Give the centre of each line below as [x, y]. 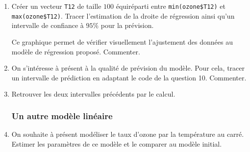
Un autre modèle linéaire [62, 115]
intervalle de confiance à [48, 25]
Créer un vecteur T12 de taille [56, 6]
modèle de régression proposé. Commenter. [76, 51]
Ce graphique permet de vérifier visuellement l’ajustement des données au [122, 41]
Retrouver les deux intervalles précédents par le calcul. [93, 94]
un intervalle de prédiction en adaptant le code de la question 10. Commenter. [129, 77]
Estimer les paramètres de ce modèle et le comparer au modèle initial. [117, 143]
